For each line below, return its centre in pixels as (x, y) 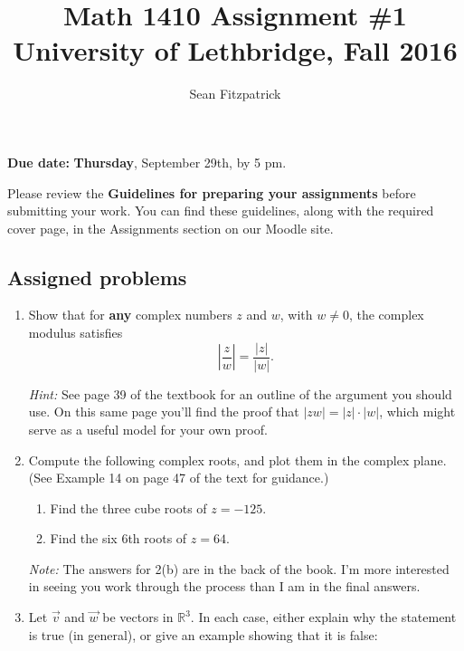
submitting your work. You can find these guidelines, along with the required (221, 211)
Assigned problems (97, 277)
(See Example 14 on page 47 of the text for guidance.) (179, 478)
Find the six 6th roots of (118, 538)
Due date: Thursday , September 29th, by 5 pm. (147, 162)
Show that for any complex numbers (130, 315)
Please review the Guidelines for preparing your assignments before (212, 192)
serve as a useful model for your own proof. (148, 429)
